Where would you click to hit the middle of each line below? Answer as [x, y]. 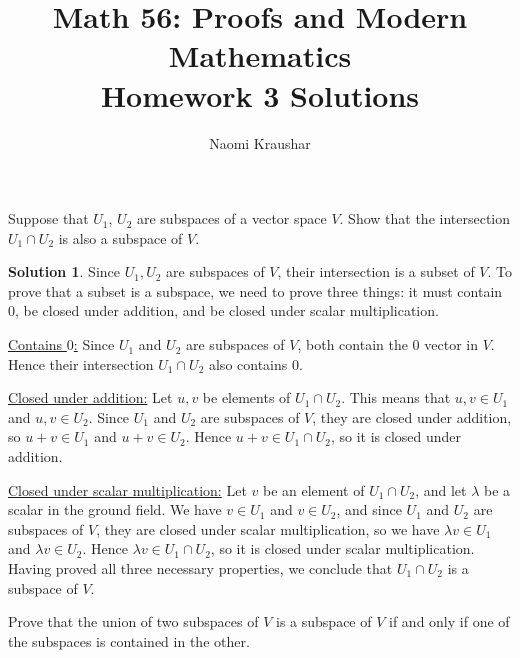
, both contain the [352, 344]
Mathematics [260, 55]
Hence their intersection [81, 363]
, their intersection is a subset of [376, 271]
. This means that [396, 397]
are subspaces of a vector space [231, 218]
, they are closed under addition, [412, 416]
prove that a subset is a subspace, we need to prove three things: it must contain [255, 290]
